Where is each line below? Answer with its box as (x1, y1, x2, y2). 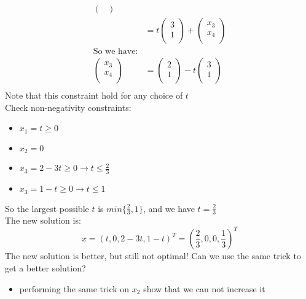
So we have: (93, 47, 138, 56)
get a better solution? (5, 262, 86, 274)
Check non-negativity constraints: (5, 100, 131, 113)
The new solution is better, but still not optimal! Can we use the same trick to (5, 249, 301, 262)
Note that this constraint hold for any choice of (5, 89, 183, 102)
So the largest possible (5, 202, 89, 214)
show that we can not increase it (143, 282, 265, 295)
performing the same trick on (19, 282, 130, 295)
